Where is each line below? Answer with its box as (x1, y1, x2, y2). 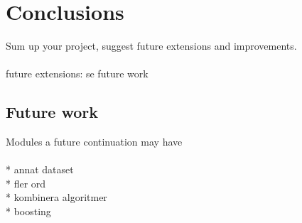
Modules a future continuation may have (6, 134, 183, 149)
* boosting (6, 204, 51, 219)
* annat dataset (6, 162, 74, 177)
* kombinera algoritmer (6, 190, 107, 205)
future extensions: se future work (6, 66, 149, 81)
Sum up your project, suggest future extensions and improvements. (6, 38, 297, 53)
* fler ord (6, 175, 46, 190)
